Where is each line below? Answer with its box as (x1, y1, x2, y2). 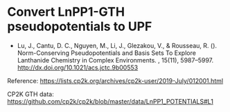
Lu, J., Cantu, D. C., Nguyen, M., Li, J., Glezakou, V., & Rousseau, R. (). (17, 41, 217, 49)
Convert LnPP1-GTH (7, 4, 125, 20)
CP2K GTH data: (7, 90, 54, 98)
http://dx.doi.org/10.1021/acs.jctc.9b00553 (17, 63, 139, 71)
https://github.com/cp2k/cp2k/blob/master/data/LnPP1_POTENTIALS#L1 (7, 97, 213, 105)
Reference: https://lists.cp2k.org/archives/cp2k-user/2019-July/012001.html (7, 76, 224, 85)
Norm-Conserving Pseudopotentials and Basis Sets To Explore (17, 49, 196, 57)
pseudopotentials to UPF (7, 19, 152, 34)
